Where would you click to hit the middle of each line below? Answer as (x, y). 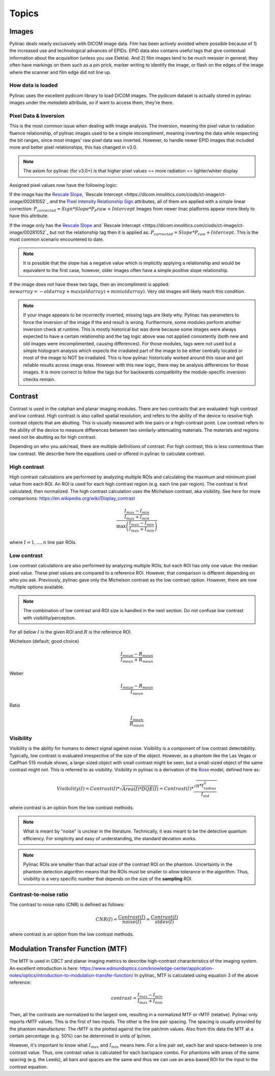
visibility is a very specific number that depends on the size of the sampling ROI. (108, 879)
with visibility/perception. (49, 618)
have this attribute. (29, 216)
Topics (24, 13)
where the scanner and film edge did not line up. (60, 72)
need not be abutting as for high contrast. (53, 437)
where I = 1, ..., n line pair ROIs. (43, 542)
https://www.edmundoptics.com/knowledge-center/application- (147, 968)
